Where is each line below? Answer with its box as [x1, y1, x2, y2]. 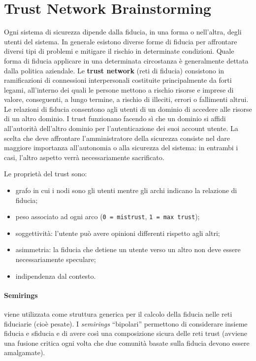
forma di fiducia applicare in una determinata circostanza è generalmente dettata [4, 55, 249, 66]
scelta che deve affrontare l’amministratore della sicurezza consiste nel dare [4, 132, 230, 143]
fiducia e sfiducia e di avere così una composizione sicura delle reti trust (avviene [4, 328, 248, 338]
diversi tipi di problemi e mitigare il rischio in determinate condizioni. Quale [4, 46, 234, 56]
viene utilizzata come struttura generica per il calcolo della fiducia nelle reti [4, 309, 232, 319]
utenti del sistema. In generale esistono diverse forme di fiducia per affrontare [4, 36, 237, 46]
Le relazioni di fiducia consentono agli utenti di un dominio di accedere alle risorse [4, 103, 252, 114]
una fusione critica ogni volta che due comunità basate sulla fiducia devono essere [4, 337, 250, 348]
